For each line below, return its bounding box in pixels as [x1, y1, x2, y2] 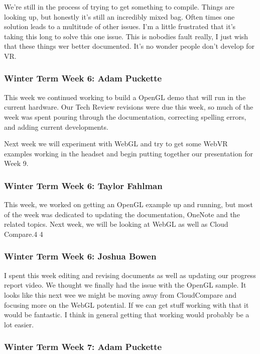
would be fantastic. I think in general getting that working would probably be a [4, 309, 249, 320]
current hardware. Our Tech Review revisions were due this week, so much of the [4, 102, 253, 112]
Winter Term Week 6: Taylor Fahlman [4, 179, 163, 192]
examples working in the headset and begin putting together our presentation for [4, 148, 253, 158]
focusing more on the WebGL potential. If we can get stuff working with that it [4, 299, 249, 310]
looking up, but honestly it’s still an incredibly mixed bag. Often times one [4, 11, 235, 22]
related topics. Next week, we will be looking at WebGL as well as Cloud [4, 219, 228, 229]
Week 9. [4, 158, 29, 168]
